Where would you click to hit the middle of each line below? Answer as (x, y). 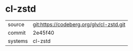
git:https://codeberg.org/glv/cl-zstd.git (79, 24)
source (16, 24)
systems (18, 41)
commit (17, 33)
